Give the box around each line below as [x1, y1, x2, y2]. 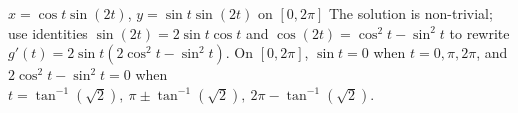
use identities [8, 22, 88, 43]
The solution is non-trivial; [328, 3, 493, 23]
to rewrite [449, 22, 510, 43]
